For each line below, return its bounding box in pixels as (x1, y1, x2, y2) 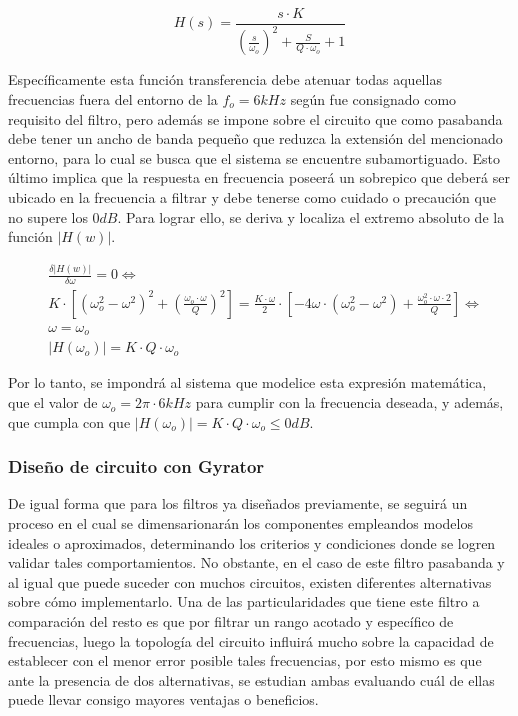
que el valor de (8, 392, 98, 413)
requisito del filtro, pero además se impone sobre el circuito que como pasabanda (8, 108, 503, 129)
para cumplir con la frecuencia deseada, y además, (195, 392, 504, 413)
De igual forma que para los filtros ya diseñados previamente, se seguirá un (8, 493, 468, 514)
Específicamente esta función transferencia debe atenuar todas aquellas (8, 69, 442, 90)
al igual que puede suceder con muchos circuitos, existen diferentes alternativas (8, 571, 492, 592)
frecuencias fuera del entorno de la (8, 89, 218, 109)
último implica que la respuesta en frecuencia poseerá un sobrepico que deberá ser (8, 167, 510, 188)
